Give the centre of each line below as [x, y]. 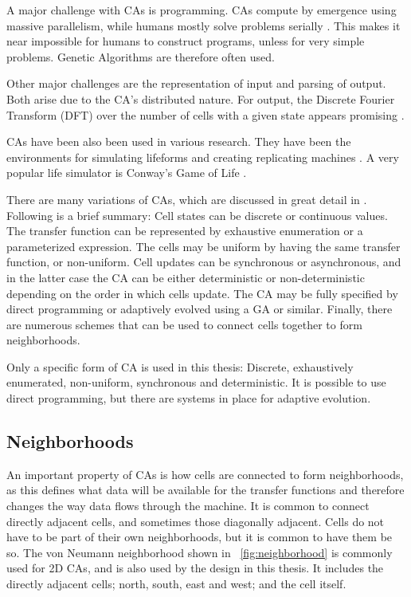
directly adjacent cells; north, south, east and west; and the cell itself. [176, 584]
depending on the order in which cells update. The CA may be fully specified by [202, 293]
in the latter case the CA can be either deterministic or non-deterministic [186, 277]
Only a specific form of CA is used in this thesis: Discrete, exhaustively [180, 366]
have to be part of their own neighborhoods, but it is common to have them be [200, 537]
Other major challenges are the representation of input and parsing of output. [196, 83]
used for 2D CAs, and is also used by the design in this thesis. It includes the [195, 568]
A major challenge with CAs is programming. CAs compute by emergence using [202, 10]
